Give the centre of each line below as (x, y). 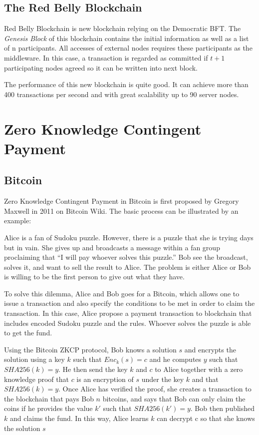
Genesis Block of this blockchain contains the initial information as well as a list (127, 38)
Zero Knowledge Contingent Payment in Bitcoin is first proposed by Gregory (122, 201)
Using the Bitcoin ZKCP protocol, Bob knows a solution (90, 349)
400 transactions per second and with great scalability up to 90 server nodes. (122, 94)
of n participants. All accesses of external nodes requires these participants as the (128, 48)
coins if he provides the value (48, 408)
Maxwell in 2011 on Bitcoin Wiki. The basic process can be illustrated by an (121, 210)
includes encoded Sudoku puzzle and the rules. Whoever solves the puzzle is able (128, 323)
